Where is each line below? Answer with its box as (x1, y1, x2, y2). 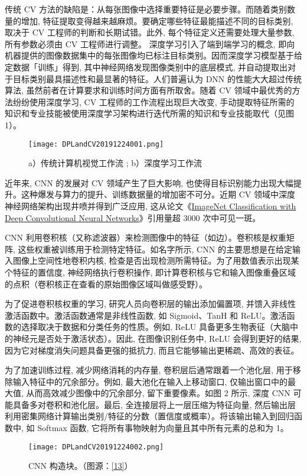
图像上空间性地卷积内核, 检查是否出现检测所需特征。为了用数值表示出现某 (12, 254, 299, 267)
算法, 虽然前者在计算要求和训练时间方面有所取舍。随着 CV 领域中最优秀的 (5, 84, 292, 96)
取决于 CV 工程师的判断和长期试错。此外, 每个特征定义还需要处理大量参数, (5, 26, 295, 38)
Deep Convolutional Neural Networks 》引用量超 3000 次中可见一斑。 (5, 211, 261, 224)
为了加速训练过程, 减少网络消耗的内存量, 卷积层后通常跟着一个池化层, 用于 (5, 364, 293, 376)
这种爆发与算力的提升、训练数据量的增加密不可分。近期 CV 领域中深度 (21, 188, 295, 200)
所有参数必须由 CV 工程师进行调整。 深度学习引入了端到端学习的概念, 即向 (5, 37, 295, 50)
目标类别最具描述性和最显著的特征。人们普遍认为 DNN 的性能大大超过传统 (12, 72, 302, 85)
